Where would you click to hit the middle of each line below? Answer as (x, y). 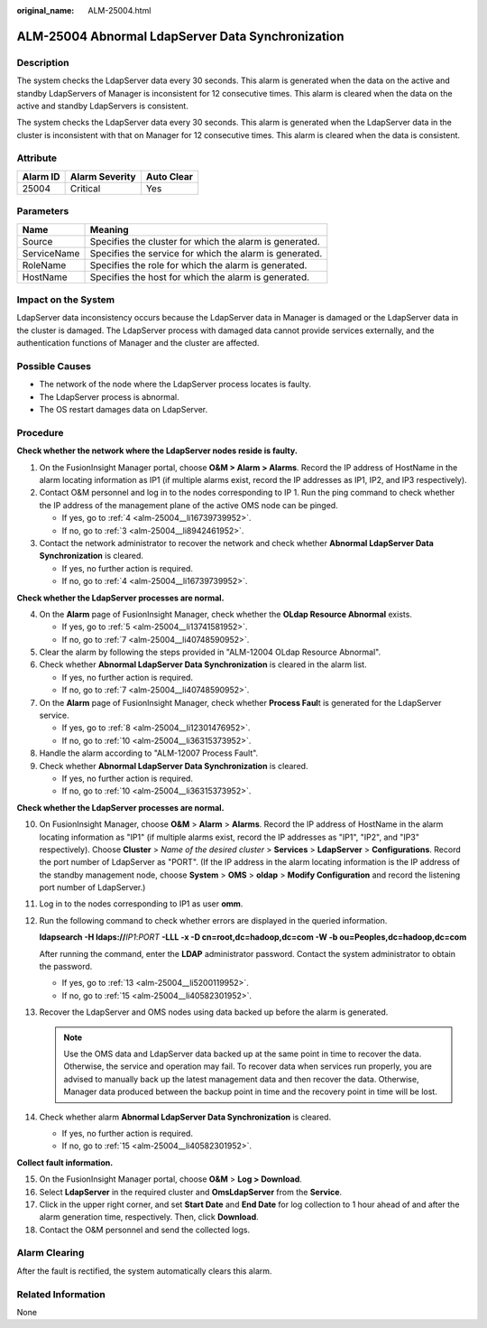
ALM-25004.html (119, 10)
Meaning (110, 229)
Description (43, 62)
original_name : (46, 10)
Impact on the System (66, 300)
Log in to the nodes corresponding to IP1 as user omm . (141, 904)
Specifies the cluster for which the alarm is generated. (205, 241)
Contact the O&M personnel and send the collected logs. (145, 1230)
